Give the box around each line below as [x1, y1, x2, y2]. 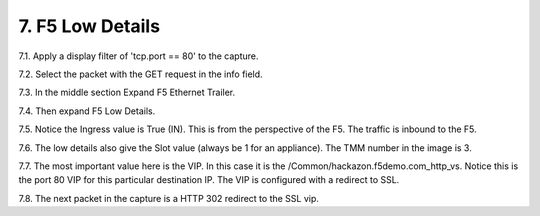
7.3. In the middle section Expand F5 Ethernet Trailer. [18, 86, 236, 99]
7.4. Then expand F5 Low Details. [18, 105, 156, 117]
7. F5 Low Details [18, 15, 160, 37]
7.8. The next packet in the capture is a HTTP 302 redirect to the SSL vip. [18, 192, 320, 204]
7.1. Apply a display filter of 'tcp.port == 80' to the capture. [18, 50, 259, 62]
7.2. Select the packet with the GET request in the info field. [18, 68, 264, 80]
